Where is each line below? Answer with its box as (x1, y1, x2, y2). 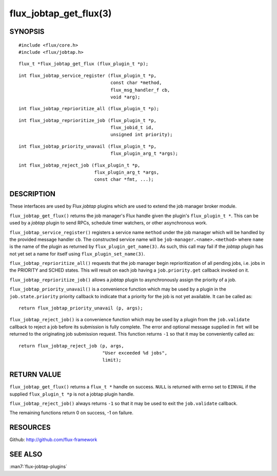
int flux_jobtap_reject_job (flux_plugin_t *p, (18, 162, 141, 168)
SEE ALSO (9, 450, 43, 459)
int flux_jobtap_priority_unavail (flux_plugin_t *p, (18, 143, 156, 149)
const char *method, (110, 80, 162, 86)
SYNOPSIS (9, 27, 45, 36)
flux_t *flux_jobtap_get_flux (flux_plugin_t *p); (18, 61, 149, 67)
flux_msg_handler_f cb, (110, 87, 170, 93)
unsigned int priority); (110, 132, 173, 138)
